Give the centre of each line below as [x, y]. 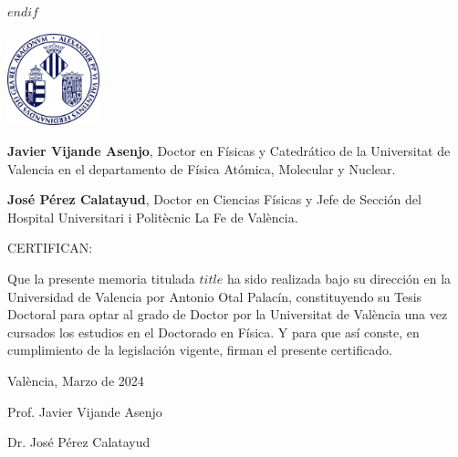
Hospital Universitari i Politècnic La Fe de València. [153, 217]
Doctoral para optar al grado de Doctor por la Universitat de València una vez [228, 314]
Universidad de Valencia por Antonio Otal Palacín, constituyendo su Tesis [215, 296]
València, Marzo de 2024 [76, 380]
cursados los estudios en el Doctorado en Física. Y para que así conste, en [213, 332]
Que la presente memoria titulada [101, 278]
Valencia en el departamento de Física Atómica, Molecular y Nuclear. [202, 168]
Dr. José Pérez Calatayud [79, 442]
